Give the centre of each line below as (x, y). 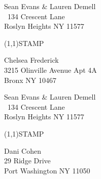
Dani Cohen (23, 150)
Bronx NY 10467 (30, 80)
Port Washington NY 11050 (47, 170)
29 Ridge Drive (27, 161)
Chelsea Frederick (31, 60)
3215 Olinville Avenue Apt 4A (50, 70)
